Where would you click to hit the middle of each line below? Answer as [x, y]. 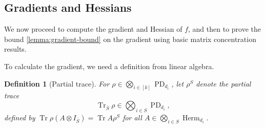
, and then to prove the [225, 29]
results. [15, 49]
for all [132, 117]
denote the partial [223, 83]
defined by [20, 117]
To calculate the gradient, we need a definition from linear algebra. [109, 66]
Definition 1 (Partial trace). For [57, 83]
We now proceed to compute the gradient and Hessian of [93, 29]
